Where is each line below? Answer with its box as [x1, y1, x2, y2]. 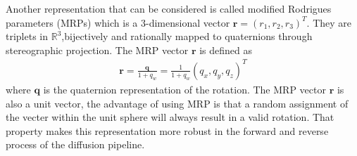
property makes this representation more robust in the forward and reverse [6, 123, 329, 138]
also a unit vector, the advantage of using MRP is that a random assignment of [6, 96, 349, 110]
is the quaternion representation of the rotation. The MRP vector [43, 82, 326, 96]
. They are [306, 15, 352, 30]
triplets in [6, 29, 49, 44]
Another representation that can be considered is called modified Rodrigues [6, 1, 332, 15]
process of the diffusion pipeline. [6, 137, 145, 152]
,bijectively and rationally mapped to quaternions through [61, 29, 313, 44]
